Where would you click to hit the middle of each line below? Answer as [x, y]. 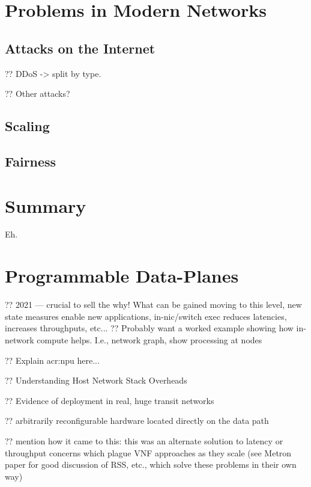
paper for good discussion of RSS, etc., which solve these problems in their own [151, 464]
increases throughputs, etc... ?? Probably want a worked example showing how [149, 328]
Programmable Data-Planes [122, 276]
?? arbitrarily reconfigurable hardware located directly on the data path [137, 421]
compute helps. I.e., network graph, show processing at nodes [149, 339]
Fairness [31, 161]
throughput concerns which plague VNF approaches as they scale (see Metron [148, 452]
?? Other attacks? [38, 93]
